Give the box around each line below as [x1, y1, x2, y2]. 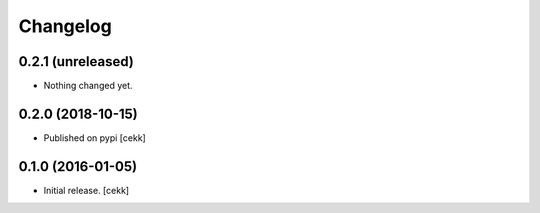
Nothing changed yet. [43, 80, 134, 92]
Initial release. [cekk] [43, 184, 130, 196]
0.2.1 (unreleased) [18, 53, 134, 70]
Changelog [18, 15, 112, 37]
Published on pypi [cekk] [43, 131, 147, 144]
